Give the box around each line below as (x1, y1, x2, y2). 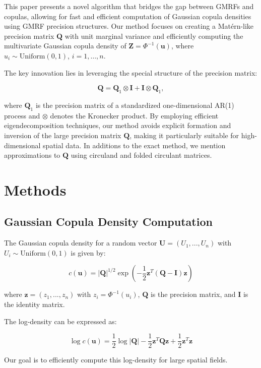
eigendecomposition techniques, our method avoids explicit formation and (4, 120, 231, 131)
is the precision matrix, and (150, 289, 236, 299)
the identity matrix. (4, 299, 65, 310)
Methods (4, 179, 67, 200)
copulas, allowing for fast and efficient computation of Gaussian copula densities (4, 11, 251, 21)
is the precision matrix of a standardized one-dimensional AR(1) (35, 99, 234, 110)
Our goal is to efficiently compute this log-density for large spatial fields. (4, 354, 228, 365)
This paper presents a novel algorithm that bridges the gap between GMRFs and (4, 1, 254, 11)
